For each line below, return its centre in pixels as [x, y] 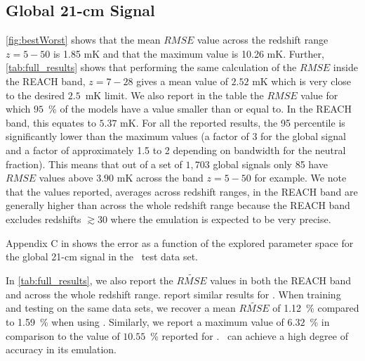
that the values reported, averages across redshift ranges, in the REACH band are [182, 191]
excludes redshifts [44, 218]
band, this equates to [51, 122]
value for [319, 95]
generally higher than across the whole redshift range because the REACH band [178, 205]
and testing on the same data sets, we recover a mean [121, 308]
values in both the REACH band [281, 280]
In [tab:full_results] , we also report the [89, 280]
